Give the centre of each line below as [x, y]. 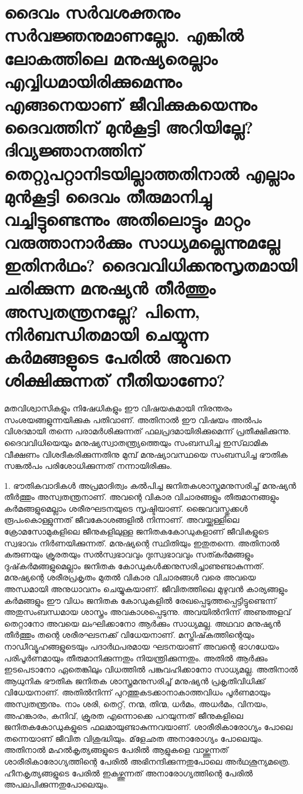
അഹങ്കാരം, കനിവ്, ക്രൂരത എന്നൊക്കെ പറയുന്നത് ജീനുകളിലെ [124, 715]
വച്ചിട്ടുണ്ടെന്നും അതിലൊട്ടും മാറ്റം [127, 219]
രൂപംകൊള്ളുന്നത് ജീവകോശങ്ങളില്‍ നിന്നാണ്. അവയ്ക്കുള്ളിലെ [122, 520]
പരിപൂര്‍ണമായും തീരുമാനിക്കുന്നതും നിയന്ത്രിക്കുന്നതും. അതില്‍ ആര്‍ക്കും [136, 658]
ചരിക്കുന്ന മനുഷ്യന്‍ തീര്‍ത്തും [110, 288]
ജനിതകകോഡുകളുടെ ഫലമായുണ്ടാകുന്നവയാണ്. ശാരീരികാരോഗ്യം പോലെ [149, 727]
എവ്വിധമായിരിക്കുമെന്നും [93, 81]
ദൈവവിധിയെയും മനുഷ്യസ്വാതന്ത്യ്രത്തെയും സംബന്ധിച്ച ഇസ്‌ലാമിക [136, 442]
